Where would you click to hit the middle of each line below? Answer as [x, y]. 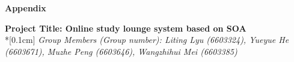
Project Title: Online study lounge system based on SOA [126, 28]
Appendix [26, 8]
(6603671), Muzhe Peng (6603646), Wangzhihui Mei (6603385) [121, 51]
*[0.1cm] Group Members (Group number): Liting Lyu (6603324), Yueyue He [147, 40]
